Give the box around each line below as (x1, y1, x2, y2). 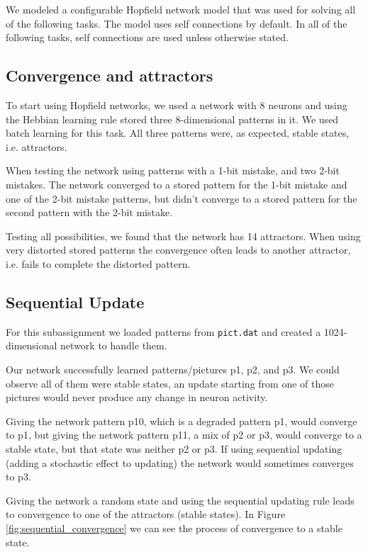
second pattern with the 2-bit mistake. (6, 205, 173, 220)
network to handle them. (60, 338, 167, 353)
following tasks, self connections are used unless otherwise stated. (6, 30, 289, 45)
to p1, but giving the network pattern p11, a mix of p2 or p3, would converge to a (6, 427, 362, 442)
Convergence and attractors (6, 64, 213, 86)
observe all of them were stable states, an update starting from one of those (6, 376, 334, 390)
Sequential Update (6, 291, 145, 312)
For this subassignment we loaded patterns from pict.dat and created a (6, 324, 321, 339)
